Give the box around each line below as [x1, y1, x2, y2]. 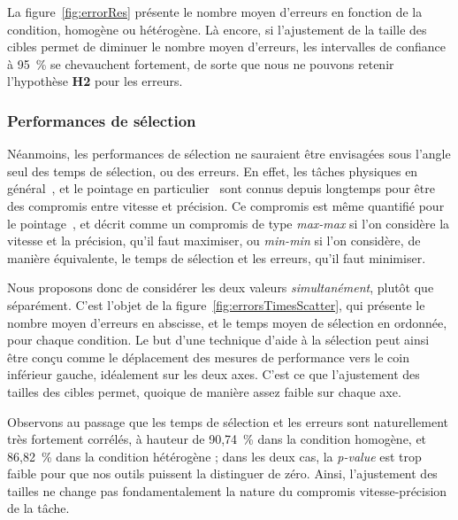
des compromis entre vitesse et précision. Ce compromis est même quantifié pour [7, 196, 445, 214]
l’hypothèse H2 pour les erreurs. [7, 72, 183, 90]
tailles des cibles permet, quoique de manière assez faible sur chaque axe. [7, 382, 401, 400]
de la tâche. [7, 499, 70, 517]
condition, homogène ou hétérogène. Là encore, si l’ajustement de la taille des [7, 19, 427, 38]
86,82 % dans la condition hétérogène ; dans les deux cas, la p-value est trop [7, 446, 422, 465]
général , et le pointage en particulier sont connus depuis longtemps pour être [7, 179, 435, 198]
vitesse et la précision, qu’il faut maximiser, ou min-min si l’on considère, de [7, 231, 421, 250]
